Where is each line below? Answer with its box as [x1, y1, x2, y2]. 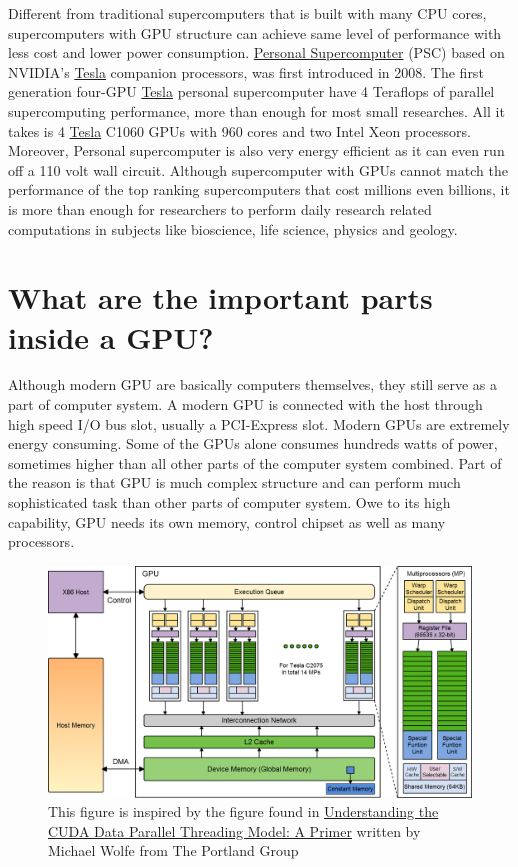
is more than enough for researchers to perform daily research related [8, 198, 432, 219]
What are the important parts [8, 277, 433, 318]
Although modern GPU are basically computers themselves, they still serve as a [8, 374, 498, 395]
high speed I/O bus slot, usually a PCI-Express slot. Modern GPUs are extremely [8, 413, 510, 434]
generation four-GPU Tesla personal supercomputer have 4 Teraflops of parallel [8, 81, 495, 102]
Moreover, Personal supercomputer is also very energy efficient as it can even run [8, 140, 505, 161]
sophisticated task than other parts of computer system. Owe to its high [8, 492, 451, 512]
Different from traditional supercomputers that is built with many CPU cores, [8, 3, 487, 23]
